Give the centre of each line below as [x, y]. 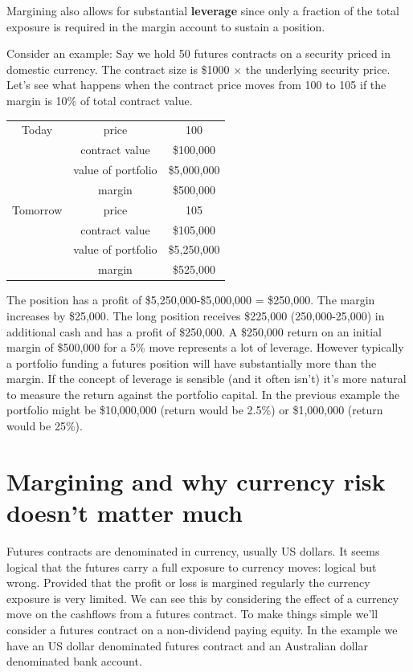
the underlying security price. [318, 69]
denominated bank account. [74, 661]
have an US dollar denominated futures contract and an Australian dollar [187, 645]
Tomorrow [37, 209]
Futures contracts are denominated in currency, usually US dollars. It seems [193, 550]
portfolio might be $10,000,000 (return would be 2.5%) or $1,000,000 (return [195, 410]
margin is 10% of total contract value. [100, 100]
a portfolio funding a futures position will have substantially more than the [192, 362]
